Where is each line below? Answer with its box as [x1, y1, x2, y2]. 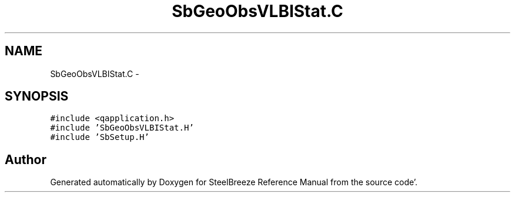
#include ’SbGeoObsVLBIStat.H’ [50, 123, 194, 133]
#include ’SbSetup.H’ [50, 132, 149, 142]
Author [5, 152, 46, 167]
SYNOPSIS [5, 89, 69, 104]
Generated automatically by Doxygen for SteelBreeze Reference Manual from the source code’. [50, 177, 418, 188]
